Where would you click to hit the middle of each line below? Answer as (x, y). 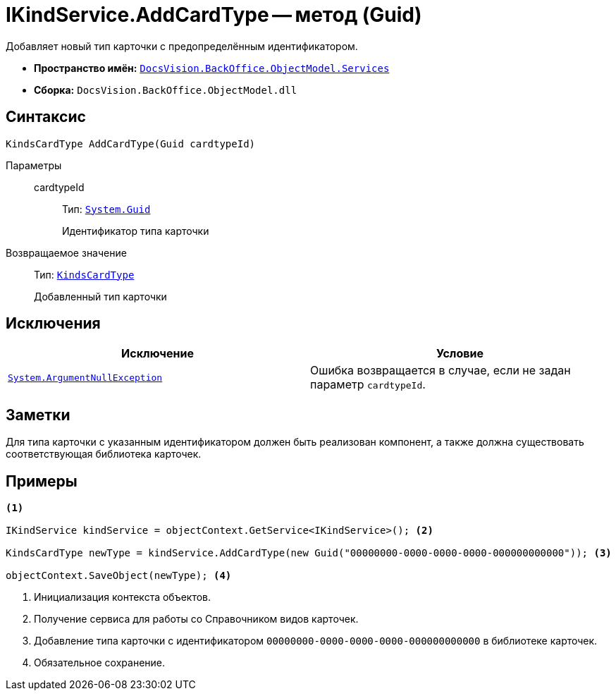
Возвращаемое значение (66, 252)
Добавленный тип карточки (100, 296)
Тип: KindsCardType (84, 274)
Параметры (34, 165)
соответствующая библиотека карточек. (104, 454)
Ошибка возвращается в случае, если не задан (441, 371)
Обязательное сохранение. (100, 663)
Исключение (158, 354)
